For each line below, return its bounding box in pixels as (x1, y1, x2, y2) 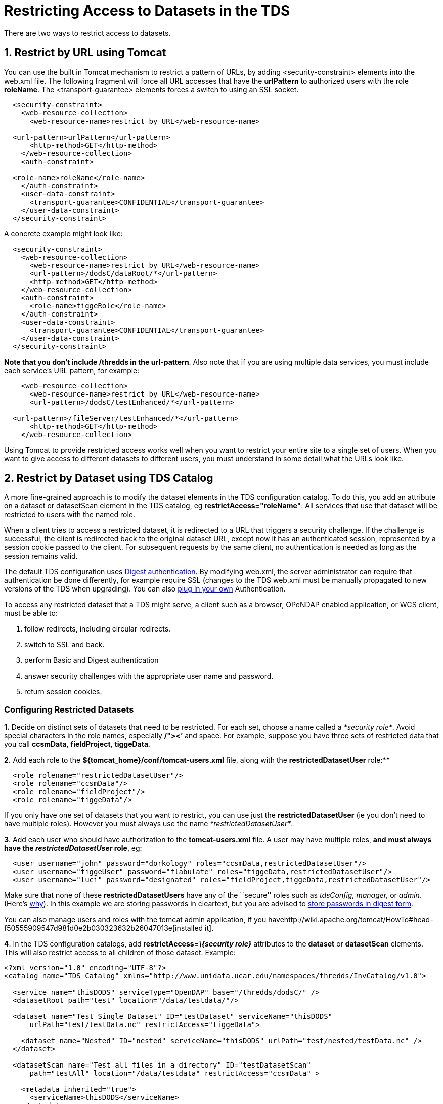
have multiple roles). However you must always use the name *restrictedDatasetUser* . (4, 819, 293, 829)
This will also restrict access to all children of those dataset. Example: (4, 948, 236, 957)
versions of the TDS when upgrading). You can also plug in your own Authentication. (4, 584, 286, 594)
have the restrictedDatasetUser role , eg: (4, 844, 142, 853)
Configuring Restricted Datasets (4, 704, 134, 715)
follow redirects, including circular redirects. (24, 624, 171, 634)
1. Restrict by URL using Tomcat (4, 46, 166, 59)
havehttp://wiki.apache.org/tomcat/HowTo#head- (268, 915, 433, 924)
